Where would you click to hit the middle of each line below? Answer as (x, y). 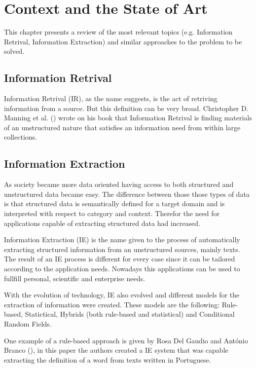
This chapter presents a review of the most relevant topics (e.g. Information (118, 32)
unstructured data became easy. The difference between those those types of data (127, 194)
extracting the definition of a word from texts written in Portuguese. (108, 359)
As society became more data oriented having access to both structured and (119, 184)
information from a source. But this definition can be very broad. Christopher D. (126, 108)
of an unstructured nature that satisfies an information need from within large (122, 127)
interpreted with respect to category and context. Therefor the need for (112, 213)
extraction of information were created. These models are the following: (112, 304)
